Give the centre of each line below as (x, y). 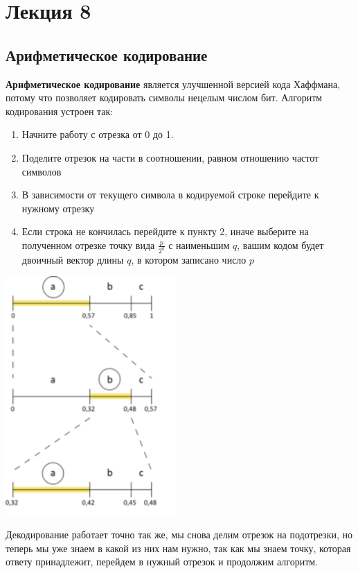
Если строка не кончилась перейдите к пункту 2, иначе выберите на (165, 231)
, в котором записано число (189, 259)
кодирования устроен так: (60, 111)
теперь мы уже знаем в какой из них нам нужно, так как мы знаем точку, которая (178, 548)
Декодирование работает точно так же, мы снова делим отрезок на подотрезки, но (179, 534)
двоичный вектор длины (73, 259)
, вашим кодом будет (280, 245)
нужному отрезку (58, 208)
